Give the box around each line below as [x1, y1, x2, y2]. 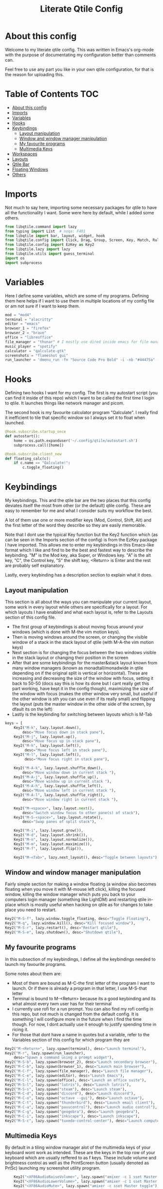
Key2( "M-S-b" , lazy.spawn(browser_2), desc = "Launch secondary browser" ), [5, 1060, 158, 1065]
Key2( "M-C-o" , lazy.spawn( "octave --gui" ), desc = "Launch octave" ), [5, 1096, 145, 1101]
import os [5, 256, 25, 260]
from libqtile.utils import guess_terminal [5, 251, 95, 257]
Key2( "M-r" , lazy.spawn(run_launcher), [5, 1051, 86, 1056]
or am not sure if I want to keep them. [5, 303, 80, 309]
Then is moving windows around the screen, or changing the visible [12, 634, 148, 640]
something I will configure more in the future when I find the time [12, 1016, 142, 1022]
